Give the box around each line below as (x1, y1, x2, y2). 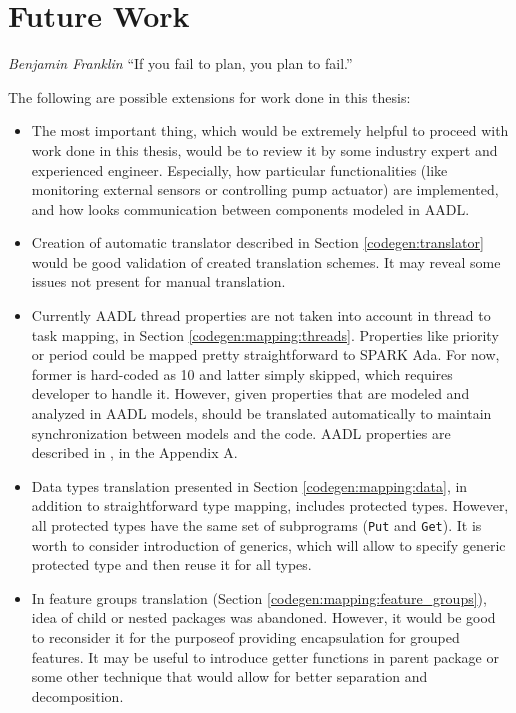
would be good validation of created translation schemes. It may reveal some (31, 251, 501, 272)
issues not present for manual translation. (31, 271, 286, 292)
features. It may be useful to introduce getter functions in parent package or (31, 646, 499, 667)
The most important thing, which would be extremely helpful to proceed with (31, 120, 509, 141)
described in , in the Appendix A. (31, 442, 238, 463)
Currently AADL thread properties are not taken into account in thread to (31, 305, 491, 326)
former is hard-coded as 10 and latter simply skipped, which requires (31, 363, 453, 384)
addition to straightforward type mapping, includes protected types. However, (31, 495, 509, 516)
